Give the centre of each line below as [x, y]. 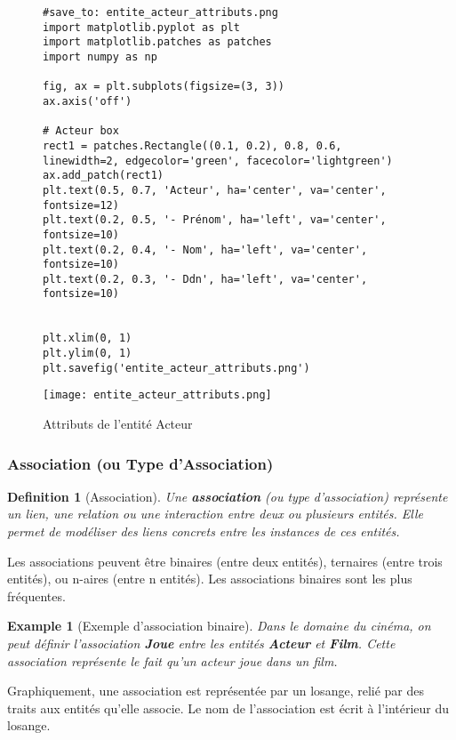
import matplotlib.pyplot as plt [141, 27]
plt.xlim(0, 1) [88, 338]
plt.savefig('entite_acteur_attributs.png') [176, 368]
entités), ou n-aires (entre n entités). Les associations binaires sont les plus [210, 579]
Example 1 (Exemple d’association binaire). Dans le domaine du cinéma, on [219, 626]
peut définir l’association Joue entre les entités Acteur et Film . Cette [201, 643]
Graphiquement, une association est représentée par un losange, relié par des [216, 691]
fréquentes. [36, 595]
